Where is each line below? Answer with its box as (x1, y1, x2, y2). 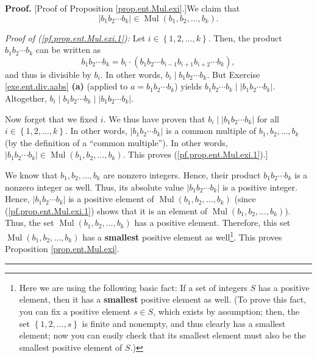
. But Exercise (207, 68, 260, 80)
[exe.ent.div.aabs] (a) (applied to (5, 80, 128, 93)
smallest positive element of (19, 340, 123, 353)
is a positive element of (68, 192, 154, 205)
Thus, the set (5, 216, 54, 229)
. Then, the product (208, 31, 282, 44)
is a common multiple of (166, 124, 257, 137)
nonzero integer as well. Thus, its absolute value (5, 180, 184, 193)
